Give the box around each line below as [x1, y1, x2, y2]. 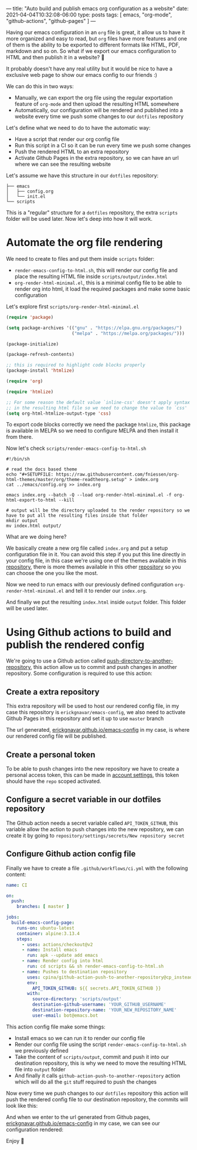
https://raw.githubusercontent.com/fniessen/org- [56, 472, 180, 478]
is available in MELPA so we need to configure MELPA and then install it [6, 427, 179, 434]
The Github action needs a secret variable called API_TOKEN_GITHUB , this [6, 819, 178, 826]
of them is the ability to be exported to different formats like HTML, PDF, [6, 41, 181, 48]
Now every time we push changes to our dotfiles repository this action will [6, 1090, 189, 1097]
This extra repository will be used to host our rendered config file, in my [6, 702, 179, 709]
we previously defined [14, 1047, 69, 1054]
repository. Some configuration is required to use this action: [6, 670, 152, 677]
